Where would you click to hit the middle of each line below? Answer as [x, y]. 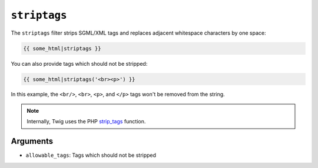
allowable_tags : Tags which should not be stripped [91, 155]
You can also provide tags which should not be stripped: [79, 63]
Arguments [32, 141]
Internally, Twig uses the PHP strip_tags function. [86, 122]
